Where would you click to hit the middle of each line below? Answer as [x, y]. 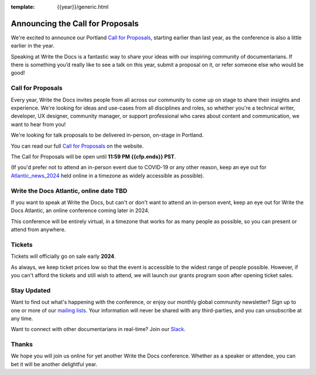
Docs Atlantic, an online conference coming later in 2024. [80, 210]
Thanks [22, 345]
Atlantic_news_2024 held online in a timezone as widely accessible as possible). [108, 175]
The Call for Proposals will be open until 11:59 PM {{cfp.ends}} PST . [93, 156]
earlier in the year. [33, 46]
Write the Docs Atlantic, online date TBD [69, 190]
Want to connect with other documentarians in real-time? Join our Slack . [98, 329]
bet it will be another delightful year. [54, 364]
